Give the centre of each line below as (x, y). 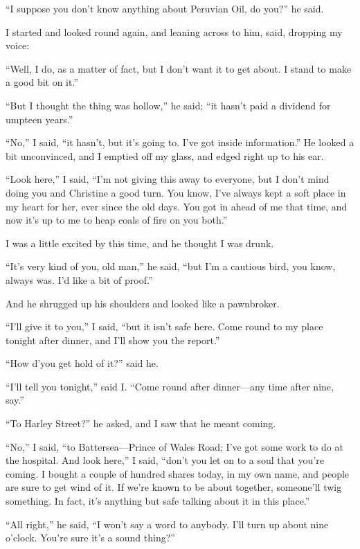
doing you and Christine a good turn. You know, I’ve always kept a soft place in (176, 192)
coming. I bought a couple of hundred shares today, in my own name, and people (178, 473)
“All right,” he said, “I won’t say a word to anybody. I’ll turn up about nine (167, 524)
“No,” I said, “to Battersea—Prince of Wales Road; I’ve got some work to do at (174, 446)
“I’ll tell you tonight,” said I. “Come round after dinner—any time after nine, (170, 386)
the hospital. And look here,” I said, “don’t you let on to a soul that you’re (165, 460)
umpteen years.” (39, 119)
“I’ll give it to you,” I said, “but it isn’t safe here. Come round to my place (164, 326)
